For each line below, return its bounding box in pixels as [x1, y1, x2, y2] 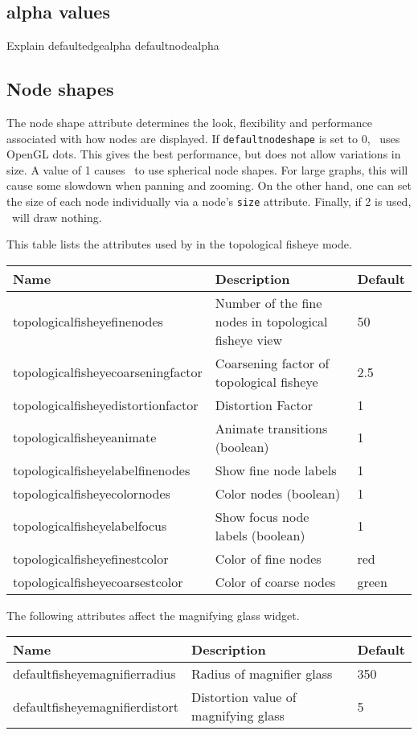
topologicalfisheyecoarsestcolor [13, 572, 183, 591]
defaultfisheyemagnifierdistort [13, 696, 179, 716]
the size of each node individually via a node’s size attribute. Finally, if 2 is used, [6, 193, 412, 210]
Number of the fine [215, 293, 322, 312]
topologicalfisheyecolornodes [13, 483, 170, 503]
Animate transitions [215, 418, 328, 437]
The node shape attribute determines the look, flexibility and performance [6, 114, 372, 130]
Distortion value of [191, 688, 297, 707]
